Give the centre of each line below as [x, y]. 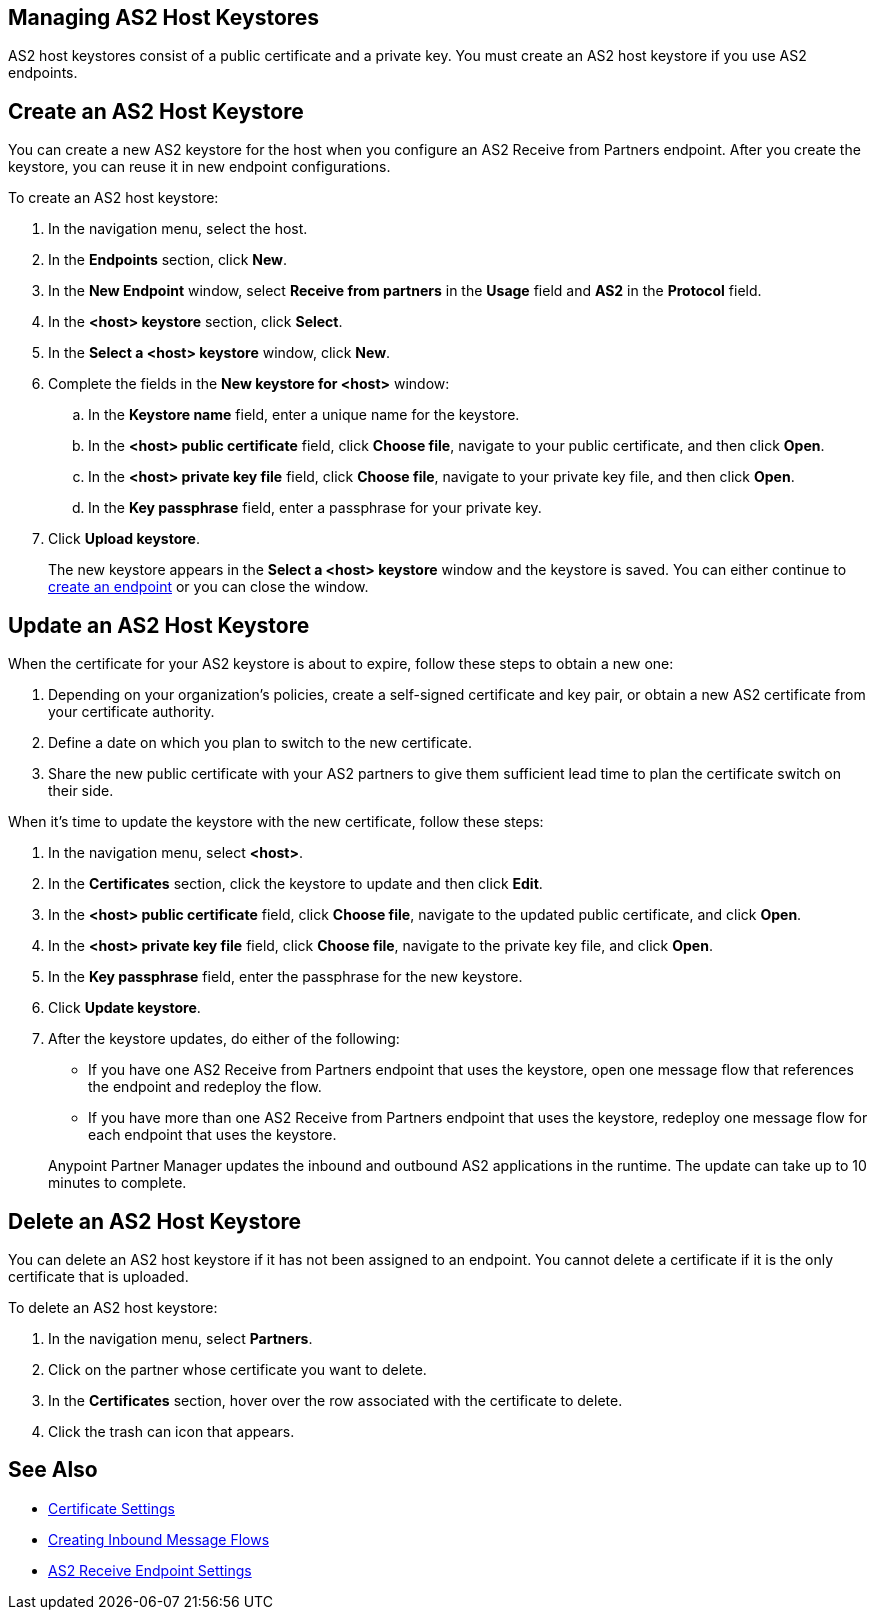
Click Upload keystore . [124, 539]
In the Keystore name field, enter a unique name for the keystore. [304, 415]
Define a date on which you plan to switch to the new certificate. [260, 743]
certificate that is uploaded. [98, 1276]
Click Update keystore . [124, 1008]
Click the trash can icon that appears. [171, 1431]
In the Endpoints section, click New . [168, 260]
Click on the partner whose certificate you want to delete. [237, 1369]
